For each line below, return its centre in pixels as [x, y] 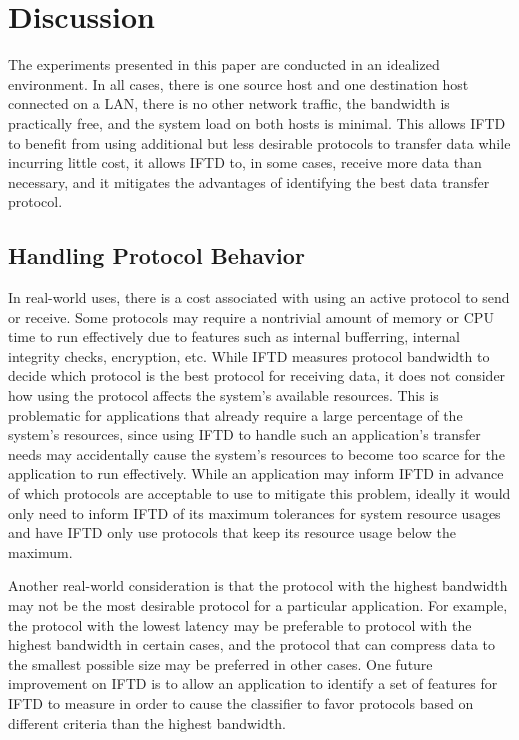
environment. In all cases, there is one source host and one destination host [238, 83]
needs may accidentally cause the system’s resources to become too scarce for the [256, 453]
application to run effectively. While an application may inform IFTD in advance [256, 473]
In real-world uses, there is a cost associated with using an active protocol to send [259, 297]
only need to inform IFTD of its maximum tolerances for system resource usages [254, 512]
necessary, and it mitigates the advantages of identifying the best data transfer [249, 181]
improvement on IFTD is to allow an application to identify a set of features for [253, 683]
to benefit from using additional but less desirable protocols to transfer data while [259, 142]
